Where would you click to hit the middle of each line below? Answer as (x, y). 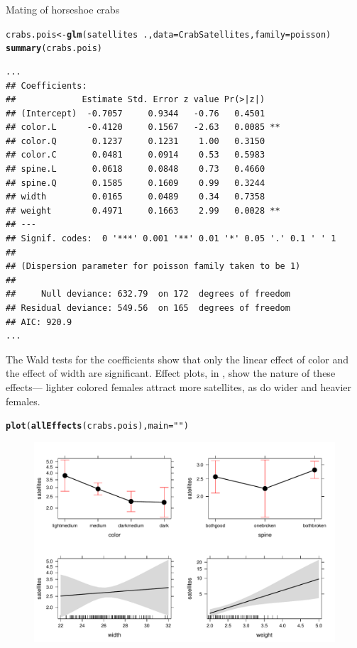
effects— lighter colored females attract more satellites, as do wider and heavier (179, 386)
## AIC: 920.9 (39, 322)
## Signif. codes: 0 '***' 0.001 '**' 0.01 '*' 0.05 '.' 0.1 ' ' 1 (171, 239)
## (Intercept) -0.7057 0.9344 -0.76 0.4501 (136, 113)
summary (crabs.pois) (54, 49)
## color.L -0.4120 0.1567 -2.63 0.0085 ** (143, 127)
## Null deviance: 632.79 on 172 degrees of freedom (148, 294)
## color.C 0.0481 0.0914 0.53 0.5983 (136, 155)
